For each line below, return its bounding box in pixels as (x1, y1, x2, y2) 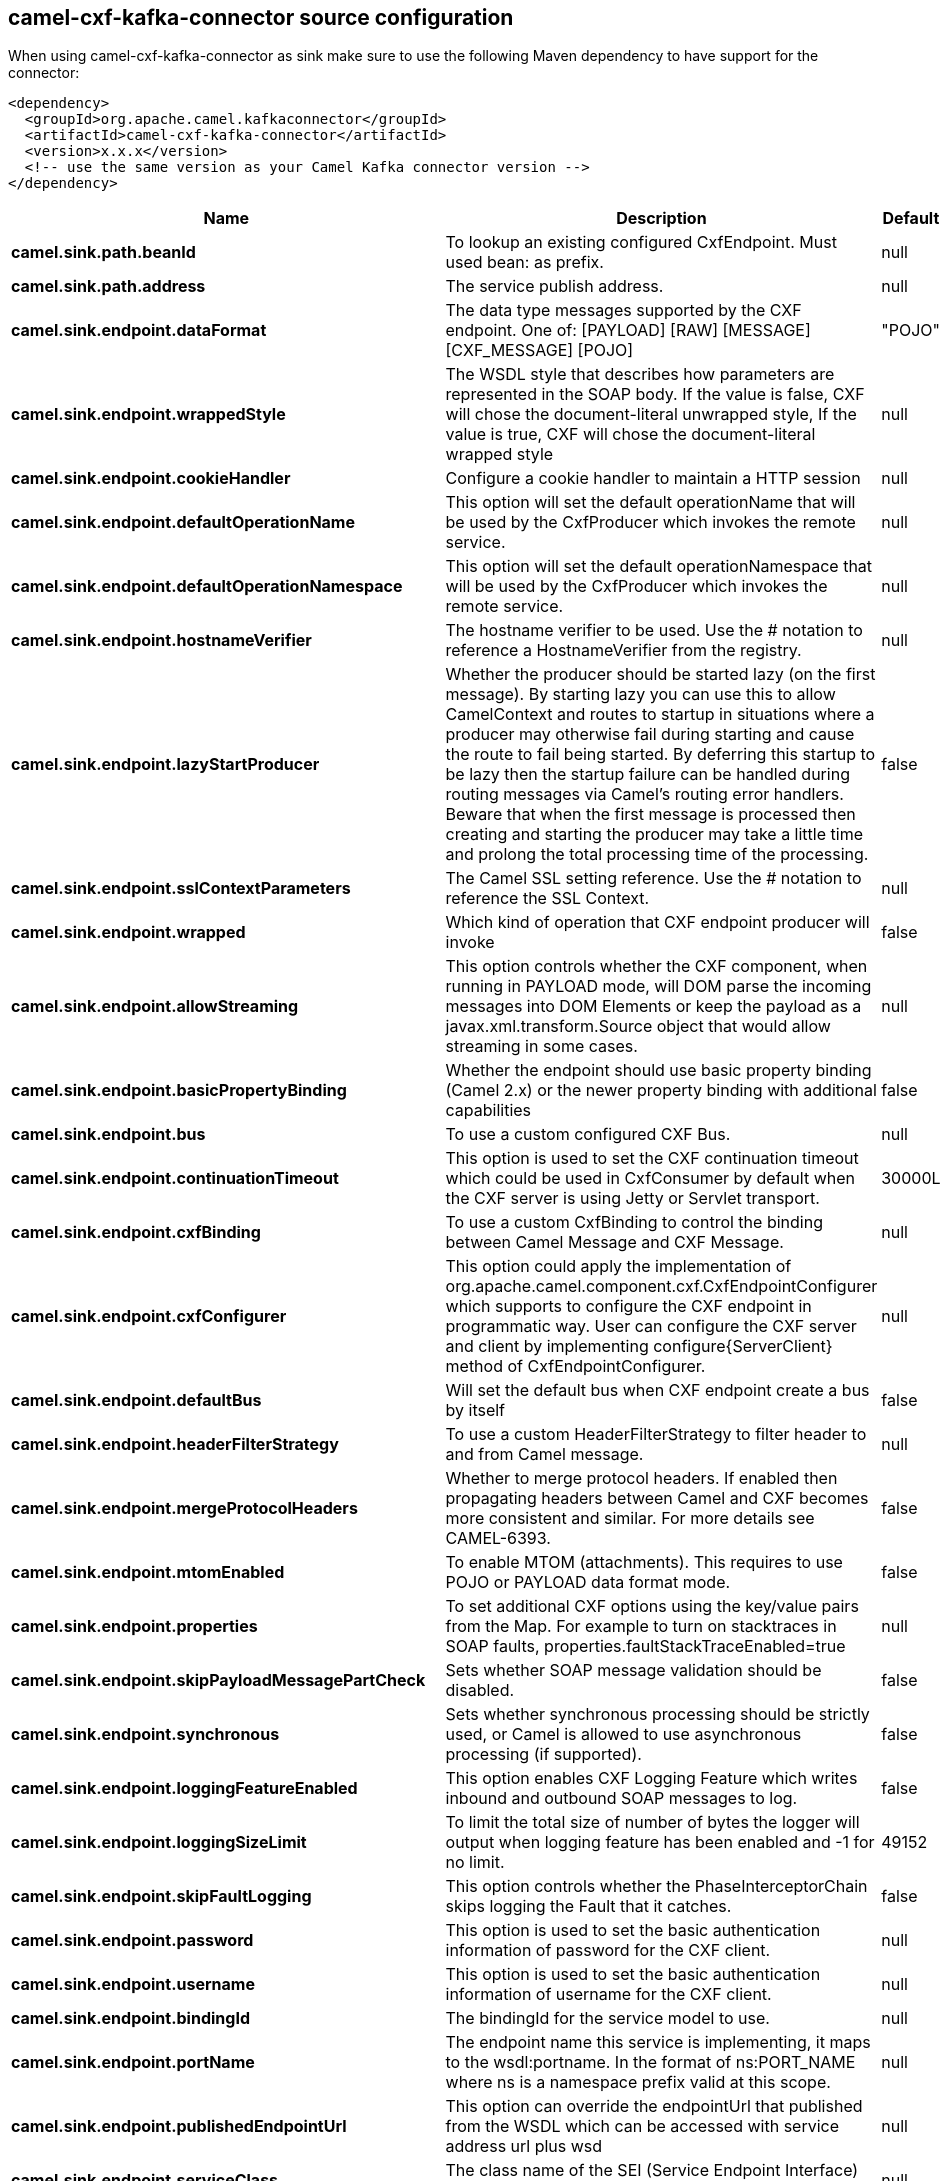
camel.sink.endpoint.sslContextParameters (11, 878, 351, 899)
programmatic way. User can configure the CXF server (445, 1316, 857, 1337)
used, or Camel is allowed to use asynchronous (445, 1724, 802, 1745)
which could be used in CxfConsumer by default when (445, 1168, 855, 1189)
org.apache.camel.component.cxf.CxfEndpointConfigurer (445, 1276, 878, 1297)
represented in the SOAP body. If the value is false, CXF (445, 384, 865, 405)
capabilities (445, 1100, 532, 1121)
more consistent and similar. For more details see (445, 1508, 815, 1529)
